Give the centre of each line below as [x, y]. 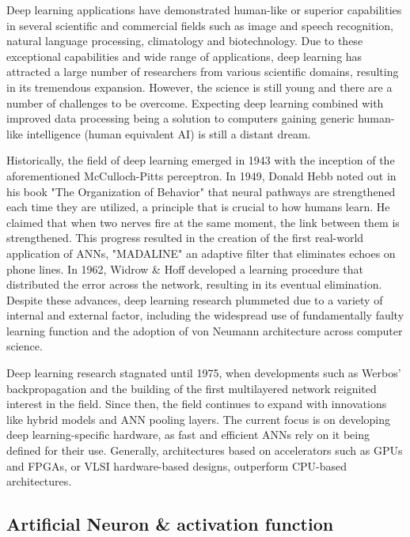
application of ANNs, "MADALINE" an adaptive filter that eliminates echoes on [201, 253]
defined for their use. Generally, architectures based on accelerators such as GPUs [205, 450]
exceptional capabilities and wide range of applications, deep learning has [184, 56]
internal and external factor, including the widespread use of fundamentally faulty [205, 315]
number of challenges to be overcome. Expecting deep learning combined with [195, 102]
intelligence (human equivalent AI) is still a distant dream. [169, 133]
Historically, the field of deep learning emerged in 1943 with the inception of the [201, 160]
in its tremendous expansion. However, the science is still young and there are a [199, 87]
